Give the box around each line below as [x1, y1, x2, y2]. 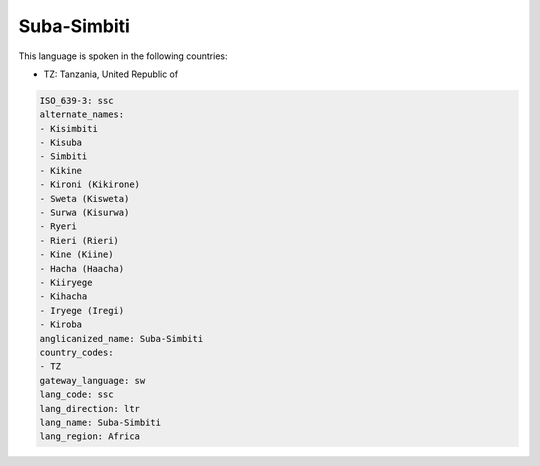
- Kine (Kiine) [39, 249, 114, 260]
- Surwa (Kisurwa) [39, 207, 130, 219]
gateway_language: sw [39, 375, 146, 386]
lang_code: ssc [39, 389, 114, 400]
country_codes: [39, 346, 114, 358]
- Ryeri [39, 221, 77, 232]
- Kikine [39, 165, 83, 176]
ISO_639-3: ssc [39, 95, 114, 106]
